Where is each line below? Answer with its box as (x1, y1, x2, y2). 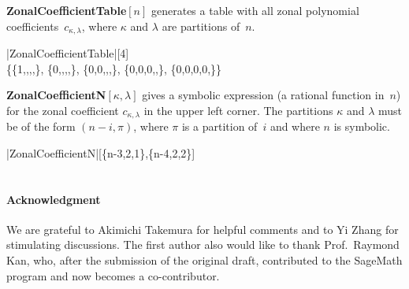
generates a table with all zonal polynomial (151, 2, 359, 18)
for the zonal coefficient (6, 102, 119, 118)
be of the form (6, 118, 76, 135)
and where (270, 118, 320, 135)
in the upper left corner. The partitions (143, 102, 333, 118)
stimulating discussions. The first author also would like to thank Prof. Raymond (6, 236, 400, 253)
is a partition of (181, 118, 258, 135)
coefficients (6, 17, 59, 34)
